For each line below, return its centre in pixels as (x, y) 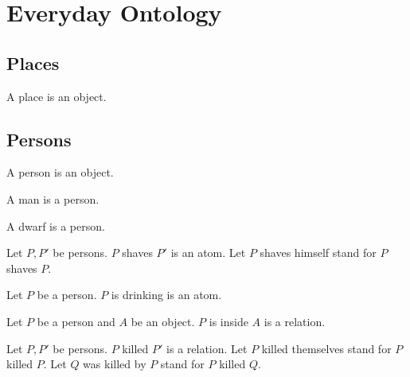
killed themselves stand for (326, 348)
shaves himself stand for (318, 253)
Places (33, 62)
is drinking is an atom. (166, 295)
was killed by (115, 364)
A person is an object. (60, 172)
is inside (228, 321)
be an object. (163, 321)
